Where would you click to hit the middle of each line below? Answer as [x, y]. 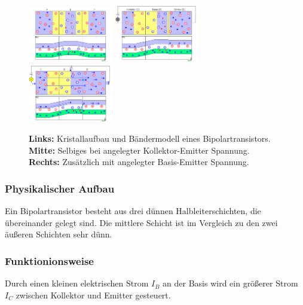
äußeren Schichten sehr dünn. [59, 234]
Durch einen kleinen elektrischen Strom [77, 283]
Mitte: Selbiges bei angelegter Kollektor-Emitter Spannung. [139, 150]
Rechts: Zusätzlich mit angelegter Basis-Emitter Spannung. [139, 162]
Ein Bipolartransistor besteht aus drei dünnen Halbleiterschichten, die [133, 211]
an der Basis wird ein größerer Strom [230, 283]
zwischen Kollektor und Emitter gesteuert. [93, 295]
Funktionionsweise [49, 260]
